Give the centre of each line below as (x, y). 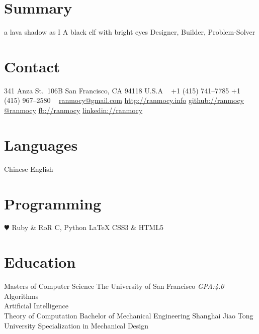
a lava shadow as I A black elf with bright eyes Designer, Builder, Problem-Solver (130, 32)
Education (40, 262)
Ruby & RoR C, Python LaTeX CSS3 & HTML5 (88, 227)
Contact (32, 66)
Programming (53, 203)
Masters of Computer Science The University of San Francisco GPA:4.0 (114, 286)
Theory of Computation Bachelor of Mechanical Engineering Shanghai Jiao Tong (129, 315)
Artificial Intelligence (36, 306)
